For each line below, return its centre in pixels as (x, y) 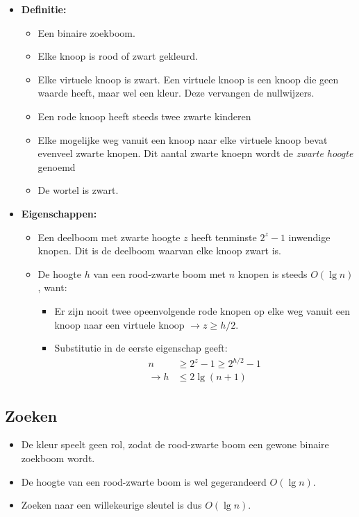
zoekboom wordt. (58, 458)
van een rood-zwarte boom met (160, 273)
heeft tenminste (224, 237)
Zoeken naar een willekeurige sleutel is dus (111, 505)
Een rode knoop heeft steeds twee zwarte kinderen (144, 116)
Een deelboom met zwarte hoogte (109, 237)
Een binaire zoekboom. (86, 32)
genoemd (57, 166)
